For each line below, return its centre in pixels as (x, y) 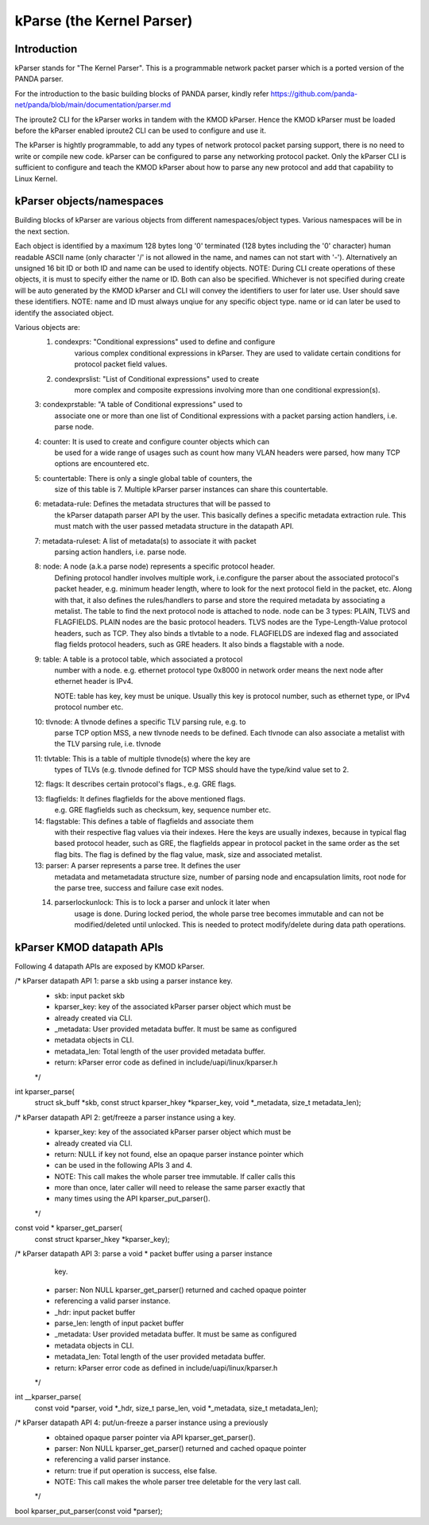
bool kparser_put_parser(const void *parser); (89, 1511)
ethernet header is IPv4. (94, 681)
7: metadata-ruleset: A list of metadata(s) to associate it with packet (145, 541)
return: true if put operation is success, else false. (136, 1470)
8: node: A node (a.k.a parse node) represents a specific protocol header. (155, 567)
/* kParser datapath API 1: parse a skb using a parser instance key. (124, 981)
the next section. (42, 231)
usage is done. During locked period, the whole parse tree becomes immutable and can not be (229, 914)
